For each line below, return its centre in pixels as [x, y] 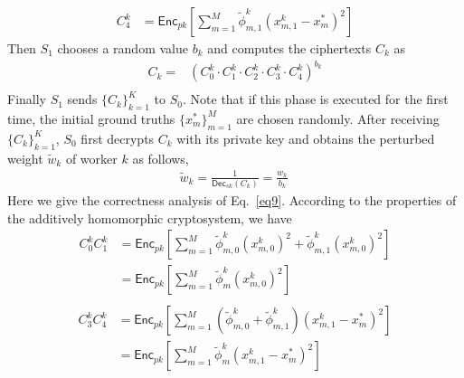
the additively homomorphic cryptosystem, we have [150, 217]
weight [25, 158]
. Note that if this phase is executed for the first [316, 99]
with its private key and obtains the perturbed [306, 138]
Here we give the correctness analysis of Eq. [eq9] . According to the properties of [232, 200]
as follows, [161, 158]
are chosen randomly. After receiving [338, 118]
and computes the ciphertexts [289, 48]
